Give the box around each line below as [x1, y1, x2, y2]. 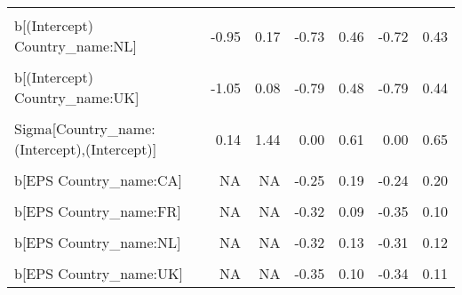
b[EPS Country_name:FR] [14, 201, 181, 221]
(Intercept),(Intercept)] [14, 139, 157, 159]
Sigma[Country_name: [14, 118, 155, 139]
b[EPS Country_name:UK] [14, 263, 183, 283]
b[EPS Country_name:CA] [14, 170, 182, 190]
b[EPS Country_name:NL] [14, 232, 181, 252]
